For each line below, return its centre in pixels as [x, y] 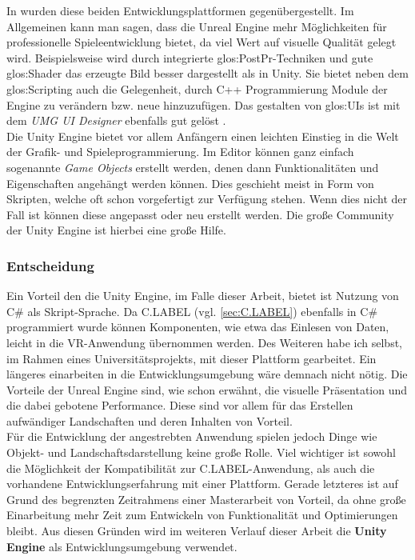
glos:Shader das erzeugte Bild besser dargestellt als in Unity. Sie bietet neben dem [207, 73]
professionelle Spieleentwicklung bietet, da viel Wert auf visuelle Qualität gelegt [202, 42]
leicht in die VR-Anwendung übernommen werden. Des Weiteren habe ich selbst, [204, 342]
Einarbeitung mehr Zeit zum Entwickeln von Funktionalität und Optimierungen [202, 515]
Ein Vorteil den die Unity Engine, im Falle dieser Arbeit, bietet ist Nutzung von [203, 296]
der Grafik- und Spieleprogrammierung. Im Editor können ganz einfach [180, 152]
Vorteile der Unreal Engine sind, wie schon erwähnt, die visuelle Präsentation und [207, 389]
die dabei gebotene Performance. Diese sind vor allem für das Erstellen [180, 405]
